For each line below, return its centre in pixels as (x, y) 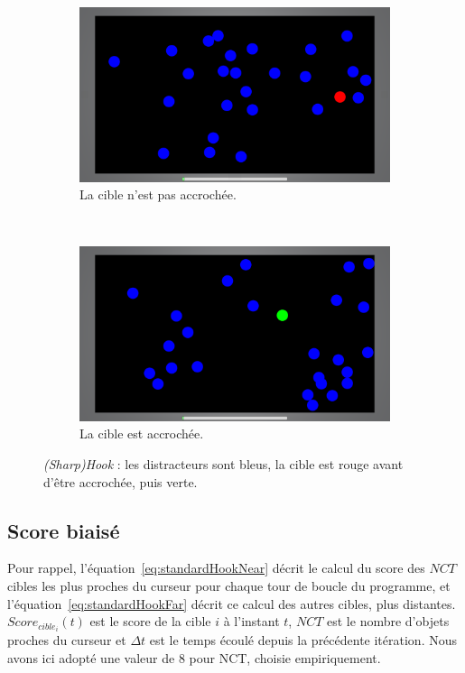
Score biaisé (64, 530)
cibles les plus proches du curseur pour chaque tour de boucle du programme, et (229, 585)
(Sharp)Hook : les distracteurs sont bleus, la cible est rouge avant (223, 463)
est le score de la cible (150, 621)
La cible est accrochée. (142, 433)
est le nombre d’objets (388, 621)
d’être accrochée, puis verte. (121, 481)
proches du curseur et (67, 640)
